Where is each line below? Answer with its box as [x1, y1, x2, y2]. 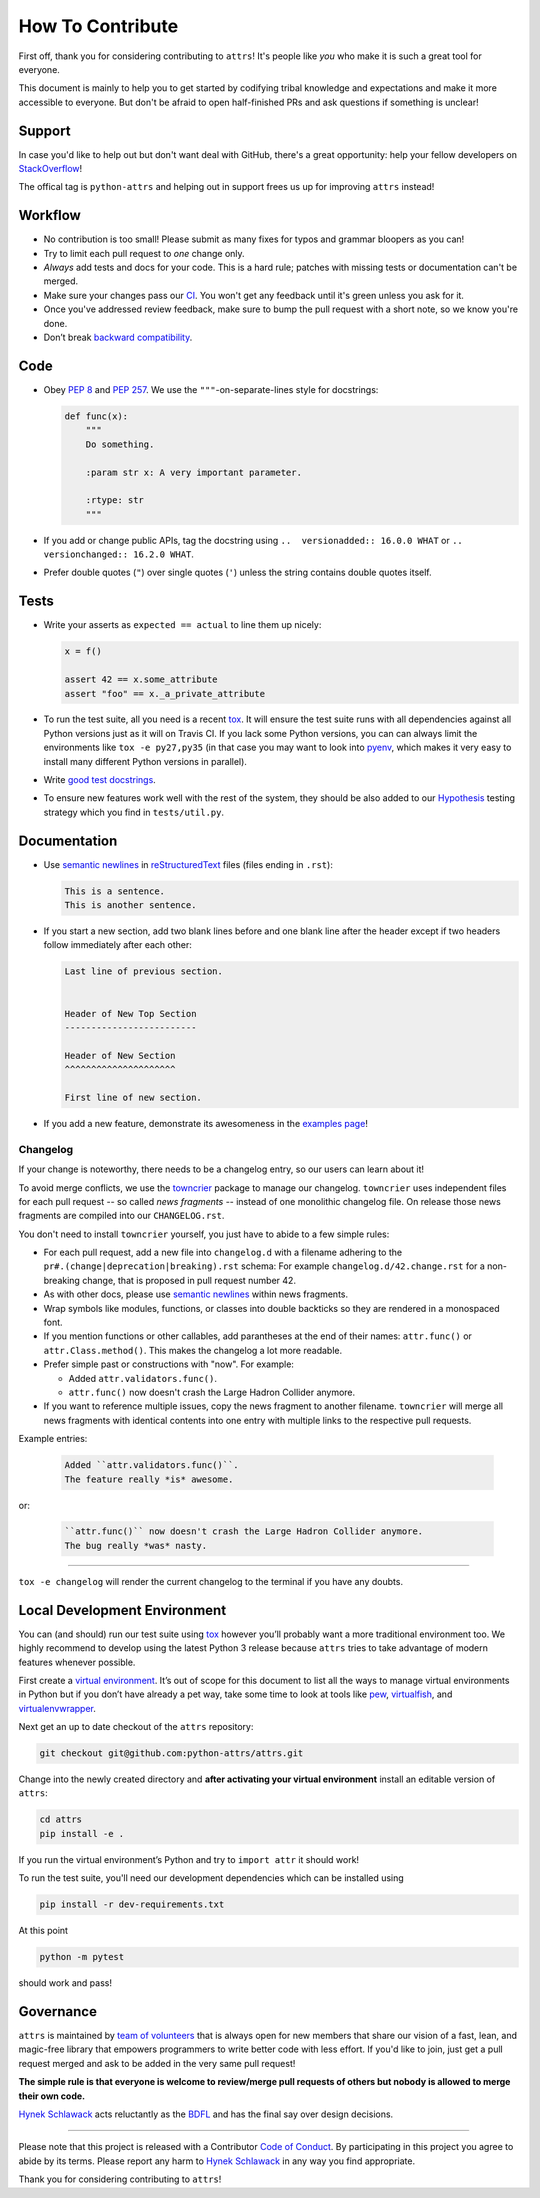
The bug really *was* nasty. [64, 1540, 208, 1551]
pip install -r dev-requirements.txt [39, 1899, 225, 1910]
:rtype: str [85, 495, 145, 506]
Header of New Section [64, 1050, 176, 1061]
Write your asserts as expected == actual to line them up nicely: [43, 619, 322, 631]
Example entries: [18, 1433, 88, 1445]
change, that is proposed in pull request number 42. [81, 1274, 297, 1286]
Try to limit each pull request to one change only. [43, 247, 245, 259]
